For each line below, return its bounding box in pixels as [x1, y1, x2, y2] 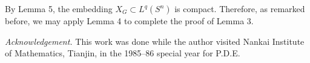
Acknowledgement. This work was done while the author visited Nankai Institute [5, 35, 305, 47]
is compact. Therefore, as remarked [174, 2, 305, 15]
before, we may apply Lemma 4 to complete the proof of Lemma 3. [5, 15, 254, 27]
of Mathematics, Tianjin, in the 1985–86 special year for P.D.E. [5, 47, 240, 59]
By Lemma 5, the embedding [5, 2, 113, 15]
